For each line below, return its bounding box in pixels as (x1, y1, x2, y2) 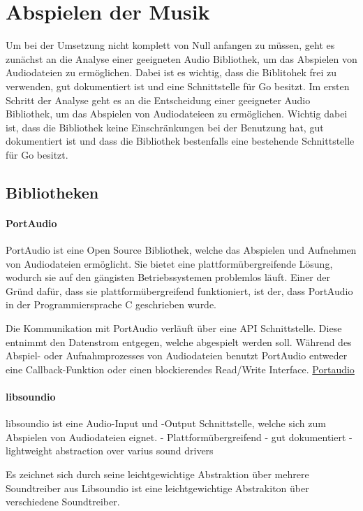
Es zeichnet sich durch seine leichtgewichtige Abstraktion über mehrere (6, 466, 309, 481)
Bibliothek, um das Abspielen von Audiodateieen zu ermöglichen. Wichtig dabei (6, 106, 348, 121)
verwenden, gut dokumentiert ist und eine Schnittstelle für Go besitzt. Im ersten (6, 78, 350, 93)
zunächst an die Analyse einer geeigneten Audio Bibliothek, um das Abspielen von (6, 51, 357, 66)
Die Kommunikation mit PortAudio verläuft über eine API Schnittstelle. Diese (6, 321, 342, 336)
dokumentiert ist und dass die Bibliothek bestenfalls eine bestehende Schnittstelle (6, 134, 355, 148)
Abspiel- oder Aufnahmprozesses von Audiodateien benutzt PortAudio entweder (6, 348, 348, 363)
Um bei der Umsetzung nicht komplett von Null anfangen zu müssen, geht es (6, 38, 335, 52)
